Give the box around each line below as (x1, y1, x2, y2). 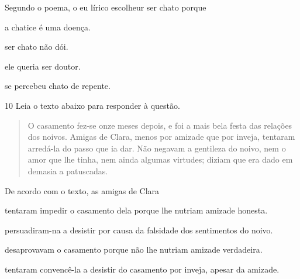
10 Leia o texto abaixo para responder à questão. (5, 99, 180, 111)
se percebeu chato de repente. (5, 80, 111, 92)
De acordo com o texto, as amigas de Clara (5, 184, 160, 197)
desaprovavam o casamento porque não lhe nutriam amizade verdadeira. (5, 243, 263, 256)
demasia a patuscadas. (27, 164, 108, 177)
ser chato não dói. (5, 40, 68, 53)
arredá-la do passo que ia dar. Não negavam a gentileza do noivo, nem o (27, 142, 286, 154)
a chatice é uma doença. (5, 20, 91, 33)
